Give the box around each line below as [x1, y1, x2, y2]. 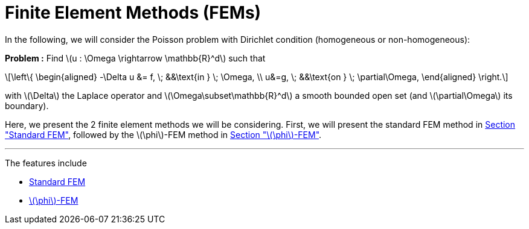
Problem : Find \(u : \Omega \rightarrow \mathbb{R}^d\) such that [5, 52, 266, 63]
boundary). [5, 100, 49, 111]
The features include [5, 157, 87, 168]
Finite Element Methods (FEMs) [5, 2, 261, 23]
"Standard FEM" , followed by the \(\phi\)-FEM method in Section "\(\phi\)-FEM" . [5, 129, 322, 140]
